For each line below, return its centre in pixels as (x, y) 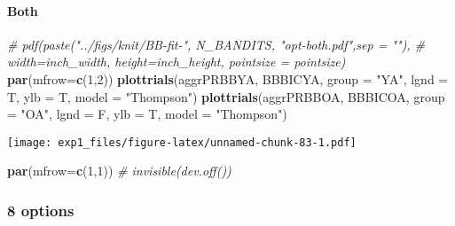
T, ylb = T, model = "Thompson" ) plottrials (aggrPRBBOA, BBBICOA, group (226, 96)
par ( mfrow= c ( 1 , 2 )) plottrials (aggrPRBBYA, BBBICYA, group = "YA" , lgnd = (228, 78)
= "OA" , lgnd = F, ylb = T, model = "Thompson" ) (147, 114)
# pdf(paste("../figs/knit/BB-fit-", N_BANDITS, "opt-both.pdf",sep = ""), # (216, 44)
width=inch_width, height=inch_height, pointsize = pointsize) (177, 62)
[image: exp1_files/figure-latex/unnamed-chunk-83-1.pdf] (182, 142)
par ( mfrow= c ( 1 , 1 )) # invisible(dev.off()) (119, 171)
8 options (41, 210)
